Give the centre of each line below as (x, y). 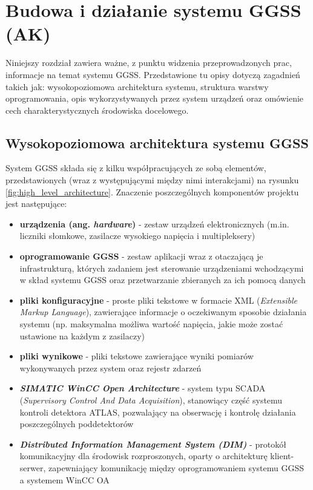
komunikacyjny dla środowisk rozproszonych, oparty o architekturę (143, 456)
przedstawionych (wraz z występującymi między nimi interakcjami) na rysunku (152, 180)
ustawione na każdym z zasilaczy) (82, 335)
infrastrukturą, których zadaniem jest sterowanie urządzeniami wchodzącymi (162, 268)
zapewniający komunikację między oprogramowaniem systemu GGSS (176, 467)
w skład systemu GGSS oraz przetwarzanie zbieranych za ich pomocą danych (163, 280)
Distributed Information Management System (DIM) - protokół (153, 444)
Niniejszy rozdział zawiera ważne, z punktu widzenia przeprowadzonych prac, (149, 63)
